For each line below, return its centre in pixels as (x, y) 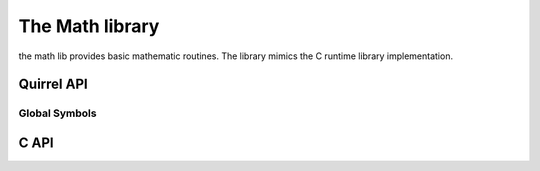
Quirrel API (53, 84)
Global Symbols (57, 113)
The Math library (89, 26)
